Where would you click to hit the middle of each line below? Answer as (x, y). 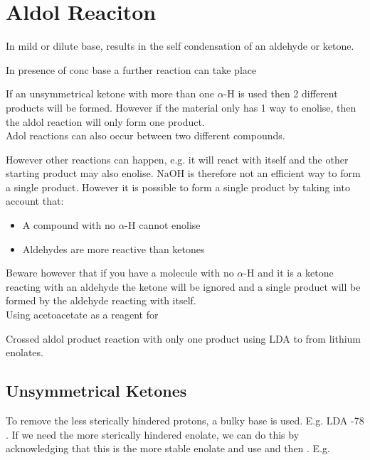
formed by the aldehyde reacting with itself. (101, 300)
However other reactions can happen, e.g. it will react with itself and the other (177, 159)
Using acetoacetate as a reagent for (82, 315)
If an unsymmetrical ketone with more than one (110, 93)
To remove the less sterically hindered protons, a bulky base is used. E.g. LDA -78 (185, 421)
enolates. (25, 352)
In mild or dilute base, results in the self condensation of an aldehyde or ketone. (180, 46)
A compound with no (69, 225)
